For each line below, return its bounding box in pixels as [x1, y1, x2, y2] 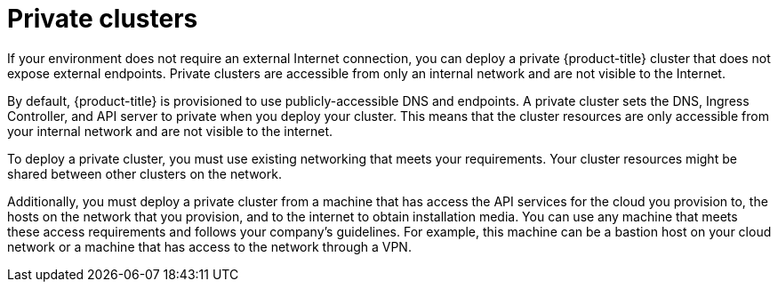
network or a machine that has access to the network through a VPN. [7, 238, 412, 254]
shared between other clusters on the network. [7, 165, 282, 181]
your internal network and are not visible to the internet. [7, 123, 333, 139]
